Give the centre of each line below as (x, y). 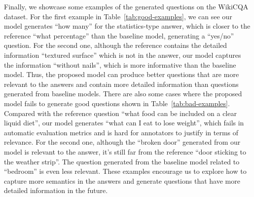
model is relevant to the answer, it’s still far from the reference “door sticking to (125, 151)
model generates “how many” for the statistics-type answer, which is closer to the (127, 26)
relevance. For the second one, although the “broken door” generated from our (122, 142)
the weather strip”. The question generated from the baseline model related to (122, 161)
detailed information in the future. (56, 190)
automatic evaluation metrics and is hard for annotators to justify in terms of (121, 132)
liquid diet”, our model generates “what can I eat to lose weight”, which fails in (124, 123)
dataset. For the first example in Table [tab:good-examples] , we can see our (118, 16)
